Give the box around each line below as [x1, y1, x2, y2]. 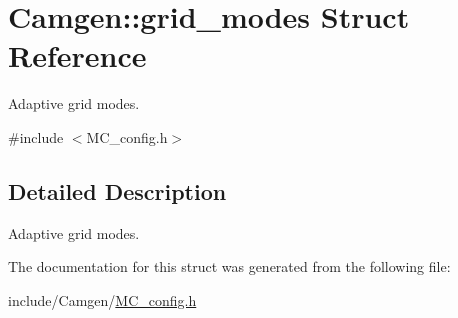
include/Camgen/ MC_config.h [8, 289, 197, 310]
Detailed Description [8, 175, 227, 206]
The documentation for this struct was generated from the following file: [8, 256, 451, 277]
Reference [8, 35, 147, 76]
